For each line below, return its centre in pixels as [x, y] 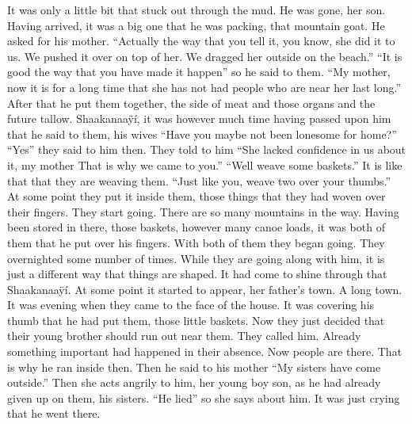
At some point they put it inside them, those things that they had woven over [196, 196]
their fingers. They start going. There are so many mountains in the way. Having [203, 211]
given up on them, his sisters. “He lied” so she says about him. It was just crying [204, 397]
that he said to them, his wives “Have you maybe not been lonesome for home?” [202, 134]
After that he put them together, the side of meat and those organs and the [191, 103]
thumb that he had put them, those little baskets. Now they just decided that [196, 320]
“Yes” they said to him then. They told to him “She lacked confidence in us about [207, 149]
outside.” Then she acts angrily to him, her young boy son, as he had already [194, 382]
